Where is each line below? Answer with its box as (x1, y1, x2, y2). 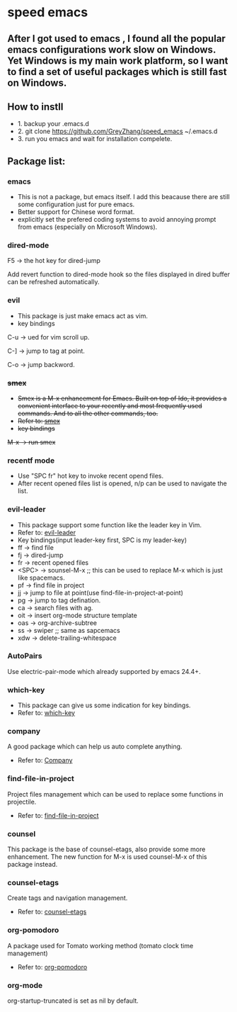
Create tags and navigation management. (7, 894, 128, 902)
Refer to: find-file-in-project (17, 811, 99, 819)
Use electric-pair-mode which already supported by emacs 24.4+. (7, 667, 201, 675)
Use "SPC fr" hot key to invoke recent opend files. (17, 472, 164, 480)
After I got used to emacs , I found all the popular (7, 33, 226, 45)
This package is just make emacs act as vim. (17, 311, 149, 320)
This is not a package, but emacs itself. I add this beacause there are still (17, 193, 230, 201)
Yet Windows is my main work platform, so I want (7, 55, 229, 67)
